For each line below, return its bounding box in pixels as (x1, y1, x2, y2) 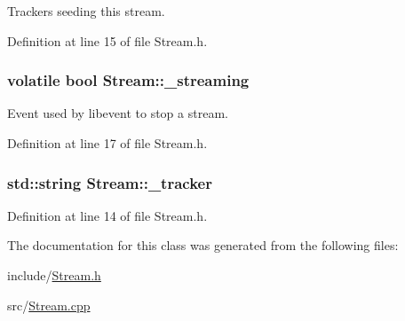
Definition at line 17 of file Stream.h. (7, 134, 208, 152)
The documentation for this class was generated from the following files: (7, 236, 399, 254)
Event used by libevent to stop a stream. (7, 104, 228, 122)
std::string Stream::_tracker (7, 171, 212, 193)
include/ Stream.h (7, 266, 101, 284)
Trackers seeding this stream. (7, 2, 165, 20)
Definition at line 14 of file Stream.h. (7, 206, 208, 224)
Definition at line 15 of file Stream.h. (7, 31, 208, 50)
